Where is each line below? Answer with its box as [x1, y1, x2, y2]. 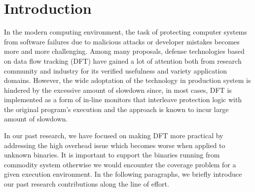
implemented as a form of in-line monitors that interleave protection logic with [4, 94, 242, 105]
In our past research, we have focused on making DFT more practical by [4, 130, 223, 141]
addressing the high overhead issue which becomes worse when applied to [4, 140, 225, 150]
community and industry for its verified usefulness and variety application [4, 65, 227, 76]
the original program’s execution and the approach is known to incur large [4, 104, 229, 114]
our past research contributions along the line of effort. [4, 179, 169, 189]
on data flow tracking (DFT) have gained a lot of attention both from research [4, 55, 242, 66]
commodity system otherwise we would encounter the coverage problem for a [4, 159, 236, 169]
